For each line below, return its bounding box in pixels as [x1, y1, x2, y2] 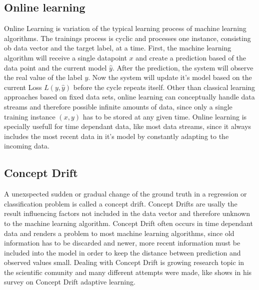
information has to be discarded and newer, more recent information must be [4, 237, 240, 248]
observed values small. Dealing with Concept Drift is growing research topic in [4, 257, 244, 267]
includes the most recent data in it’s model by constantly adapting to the [4, 130, 229, 141]
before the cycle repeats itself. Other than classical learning [73, 81, 255, 92]
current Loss [4, 81, 42, 92]
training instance [4, 111, 55, 121]
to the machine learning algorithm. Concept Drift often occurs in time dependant [4, 217, 253, 228]
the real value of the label [4, 72, 82, 82]
